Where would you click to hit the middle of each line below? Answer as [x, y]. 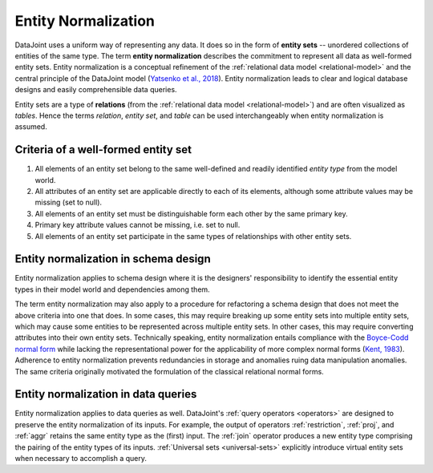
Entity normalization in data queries [106, 394]
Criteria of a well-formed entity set [103, 150]
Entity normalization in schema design [113, 259]
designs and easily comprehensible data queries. [96, 90]
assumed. [31, 127]
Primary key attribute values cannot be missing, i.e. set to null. [138, 225]
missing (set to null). [69, 202]
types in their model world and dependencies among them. [112, 289]
